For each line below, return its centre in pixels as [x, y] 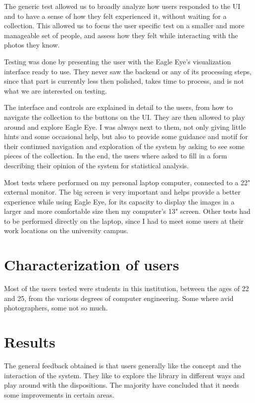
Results [30, 342]
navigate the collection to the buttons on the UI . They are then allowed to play [125, 117]
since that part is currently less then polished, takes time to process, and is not [124, 81]
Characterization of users [92, 265]
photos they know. [32, 45]
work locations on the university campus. [66, 230]
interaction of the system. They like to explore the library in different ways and [125, 375]
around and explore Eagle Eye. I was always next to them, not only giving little [125, 126]
